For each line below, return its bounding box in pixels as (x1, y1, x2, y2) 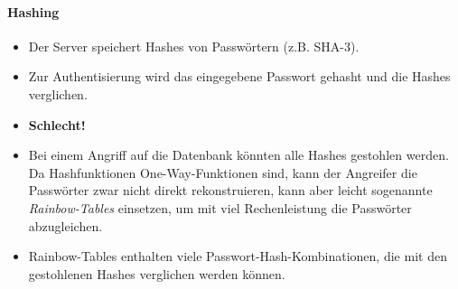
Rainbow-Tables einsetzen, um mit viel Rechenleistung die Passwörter (28, 198, 412, 217)
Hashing (7, 2, 60, 21)
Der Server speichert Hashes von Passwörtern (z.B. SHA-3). (28, 36, 360, 55)
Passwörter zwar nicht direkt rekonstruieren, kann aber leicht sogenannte (28, 181, 433, 200)
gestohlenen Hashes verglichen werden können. (28, 264, 285, 283)
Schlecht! (28, 115, 86, 134)
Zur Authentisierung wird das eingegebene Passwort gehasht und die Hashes (28, 67, 451, 86)
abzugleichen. (28, 216, 103, 235)
